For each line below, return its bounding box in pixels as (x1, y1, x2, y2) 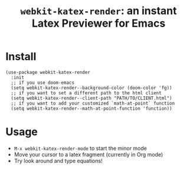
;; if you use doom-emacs (11, 80, 75, 86)
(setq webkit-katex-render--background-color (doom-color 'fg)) (11, 84, 172, 91)
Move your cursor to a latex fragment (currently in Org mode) (14, 151, 164, 158)
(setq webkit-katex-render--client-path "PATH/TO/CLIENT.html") (11, 95, 172, 101)
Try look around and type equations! (14, 157, 103, 164)
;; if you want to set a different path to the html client (11, 90, 162, 96)
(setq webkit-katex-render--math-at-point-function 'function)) (11, 105, 172, 112)
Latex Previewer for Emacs (31, 17, 166, 30)
